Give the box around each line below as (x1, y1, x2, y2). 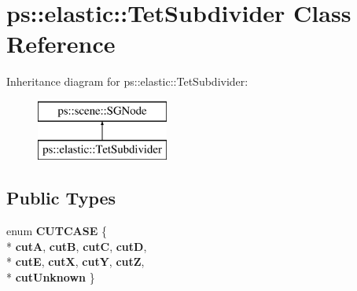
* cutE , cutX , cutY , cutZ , (6, 253, 145, 270)
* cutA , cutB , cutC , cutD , (6, 238, 147, 254)
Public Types (6, 186, 116, 210)
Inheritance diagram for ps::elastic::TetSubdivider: (6, 73, 248, 90)
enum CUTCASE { (6, 223, 107, 239)
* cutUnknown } (6, 269, 95, 285)
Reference (6, 28, 116, 60)
